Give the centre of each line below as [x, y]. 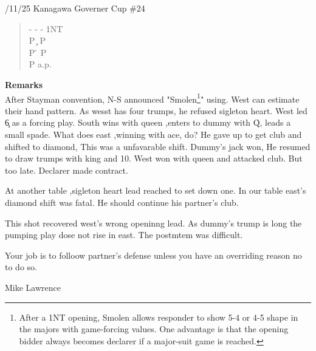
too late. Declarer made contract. [67, 170]
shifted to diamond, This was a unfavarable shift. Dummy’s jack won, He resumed [158, 146]
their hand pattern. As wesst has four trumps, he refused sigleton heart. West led [156, 110]
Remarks [24, 84]
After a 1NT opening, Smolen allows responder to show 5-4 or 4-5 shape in [159, 317]
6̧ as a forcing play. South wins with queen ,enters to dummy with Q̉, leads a [148, 122]
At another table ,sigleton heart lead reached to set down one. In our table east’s [156, 190]
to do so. [21, 267]
